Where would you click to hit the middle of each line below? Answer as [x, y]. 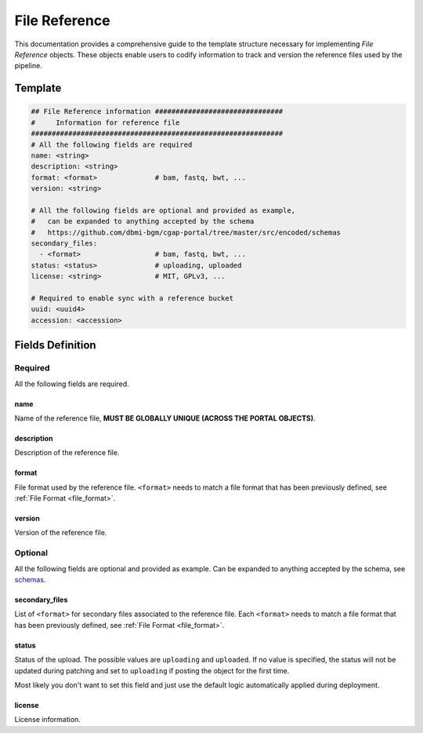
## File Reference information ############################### [157, 111]
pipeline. [28, 66]
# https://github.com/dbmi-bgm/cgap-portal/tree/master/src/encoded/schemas [186, 232]
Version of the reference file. [61, 533]
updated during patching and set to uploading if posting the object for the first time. [152, 670]
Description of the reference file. [67, 453]
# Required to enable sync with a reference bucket [132, 298]
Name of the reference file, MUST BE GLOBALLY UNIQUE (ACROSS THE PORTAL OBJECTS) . [165, 418]
